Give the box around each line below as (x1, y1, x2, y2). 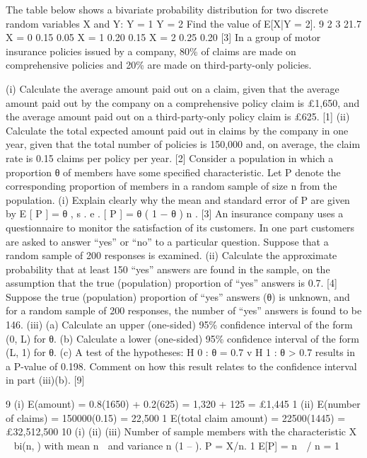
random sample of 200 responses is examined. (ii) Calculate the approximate (6, 248, 337, 263)
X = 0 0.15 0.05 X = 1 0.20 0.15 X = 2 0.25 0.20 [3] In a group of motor (6, 30, 321, 45)
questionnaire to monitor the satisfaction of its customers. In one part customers (6, 219, 355, 234)
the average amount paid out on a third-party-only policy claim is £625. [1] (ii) (6, 109, 350, 124)
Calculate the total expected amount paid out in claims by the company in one (6, 122, 349, 137)
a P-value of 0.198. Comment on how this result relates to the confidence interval (6, 358, 357, 373)
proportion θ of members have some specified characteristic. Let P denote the (6, 164, 341, 179)
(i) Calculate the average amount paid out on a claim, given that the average (6, 81, 339, 96)
